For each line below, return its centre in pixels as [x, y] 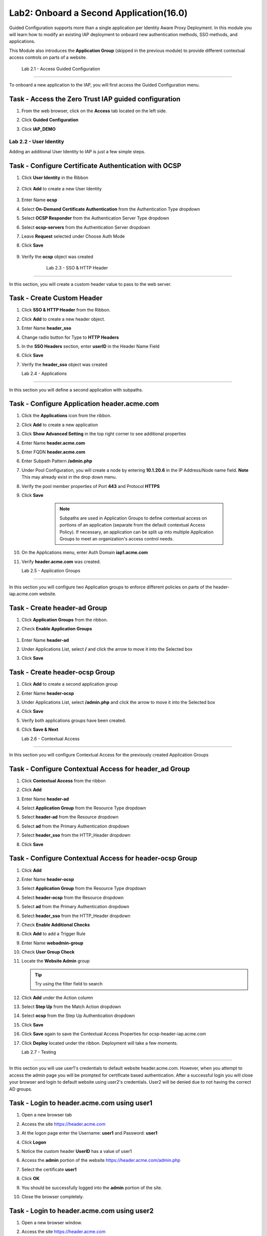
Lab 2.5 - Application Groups [51, 571]
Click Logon [34, 1142]
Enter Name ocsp [39, 200]
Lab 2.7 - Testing [39, 1052]
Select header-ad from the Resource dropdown [70, 817]
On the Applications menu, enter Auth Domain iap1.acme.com [85, 552]
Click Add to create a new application [60, 425]
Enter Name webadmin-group [52, 943]
